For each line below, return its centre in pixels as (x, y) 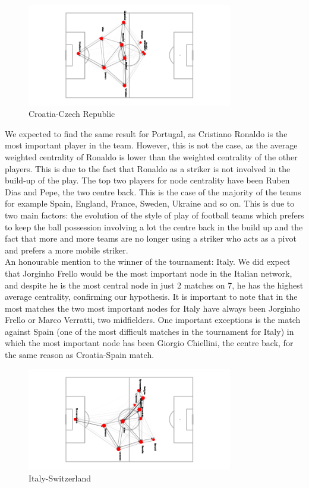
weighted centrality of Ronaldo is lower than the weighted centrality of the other (151, 156)
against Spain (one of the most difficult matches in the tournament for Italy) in (149, 331)
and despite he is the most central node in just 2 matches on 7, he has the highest (154, 285)
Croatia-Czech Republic (72, 114)
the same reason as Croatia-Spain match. (80, 355)
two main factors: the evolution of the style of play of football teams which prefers (154, 215)
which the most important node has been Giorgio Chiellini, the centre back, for (149, 343)
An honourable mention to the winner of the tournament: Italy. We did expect (148, 262)
